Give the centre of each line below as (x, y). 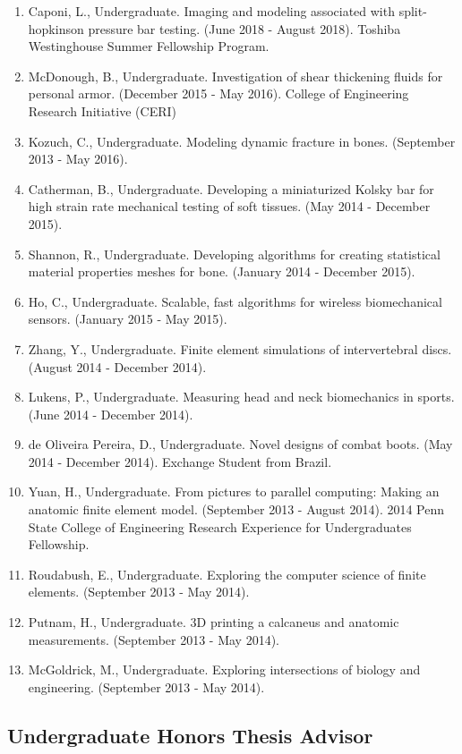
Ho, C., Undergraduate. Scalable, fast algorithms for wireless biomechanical (235, 301)
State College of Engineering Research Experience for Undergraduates (220, 526)
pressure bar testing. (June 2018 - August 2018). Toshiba (244, 28)
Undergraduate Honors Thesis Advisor (190, 735)
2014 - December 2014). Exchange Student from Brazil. (180, 461)
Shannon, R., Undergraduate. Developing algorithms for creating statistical (234, 254)
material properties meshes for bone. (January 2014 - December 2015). (222, 271)
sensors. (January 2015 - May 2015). (128, 319)
